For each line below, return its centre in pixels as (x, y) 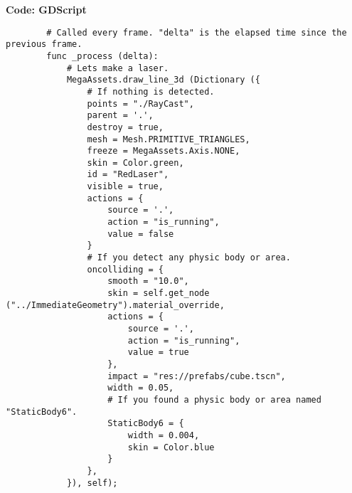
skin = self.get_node (159, 293)
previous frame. (44, 44)
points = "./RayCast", (140, 104)
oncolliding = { (125, 269)
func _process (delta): (102, 56)
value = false (141, 234)
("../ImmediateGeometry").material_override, (115, 305)
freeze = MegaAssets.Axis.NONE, (164, 151)
